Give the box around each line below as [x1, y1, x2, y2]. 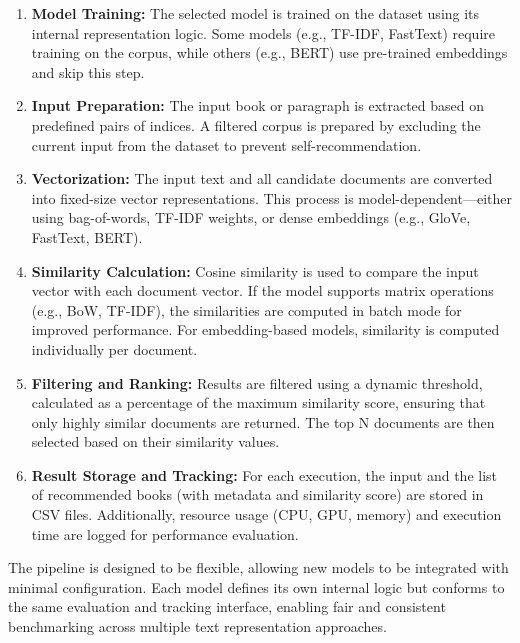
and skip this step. [31, 61, 145, 82]
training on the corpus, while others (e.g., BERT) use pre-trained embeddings [31, 42, 508, 63]
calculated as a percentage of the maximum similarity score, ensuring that [31, 392, 486, 413]
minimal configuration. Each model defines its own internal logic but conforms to [8, 576, 505, 597]
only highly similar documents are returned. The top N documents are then [31, 411, 495, 432]
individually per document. [31, 338, 198, 359]
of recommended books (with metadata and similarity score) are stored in [31, 484, 484, 505]
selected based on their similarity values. [31, 431, 280, 452]
